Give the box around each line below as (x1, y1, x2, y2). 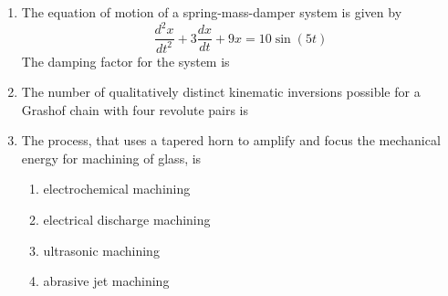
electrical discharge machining (43, 210, 211, 229)
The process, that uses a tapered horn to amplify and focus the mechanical (21, 131, 441, 150)
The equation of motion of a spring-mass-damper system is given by (21, 3, 402, 21)
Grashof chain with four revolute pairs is (21, 100, 249, 119)
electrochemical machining (43, 179, 191, 198)
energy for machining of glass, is (21, 148, 202, 167)
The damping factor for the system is (21, 51, 230, 70)
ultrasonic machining (43, 240, 160, 259)
